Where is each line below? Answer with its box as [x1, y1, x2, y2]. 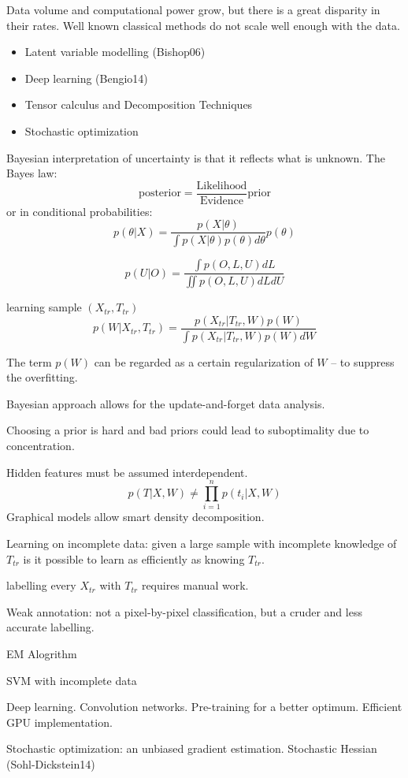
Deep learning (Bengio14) [24, 69, 148, 86]
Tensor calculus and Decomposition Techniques [24, 96, 253, 113]
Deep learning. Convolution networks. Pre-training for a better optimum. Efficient [6, 698, 402, 715]
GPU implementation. [6, 713, 113, 730]
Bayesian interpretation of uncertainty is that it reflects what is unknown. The [6, 149, 385, 166]
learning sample [6, 299, 82, 315]
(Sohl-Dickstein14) [6, 755, 95, 772]
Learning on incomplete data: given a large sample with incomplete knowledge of [6, 534, 397, 551]
